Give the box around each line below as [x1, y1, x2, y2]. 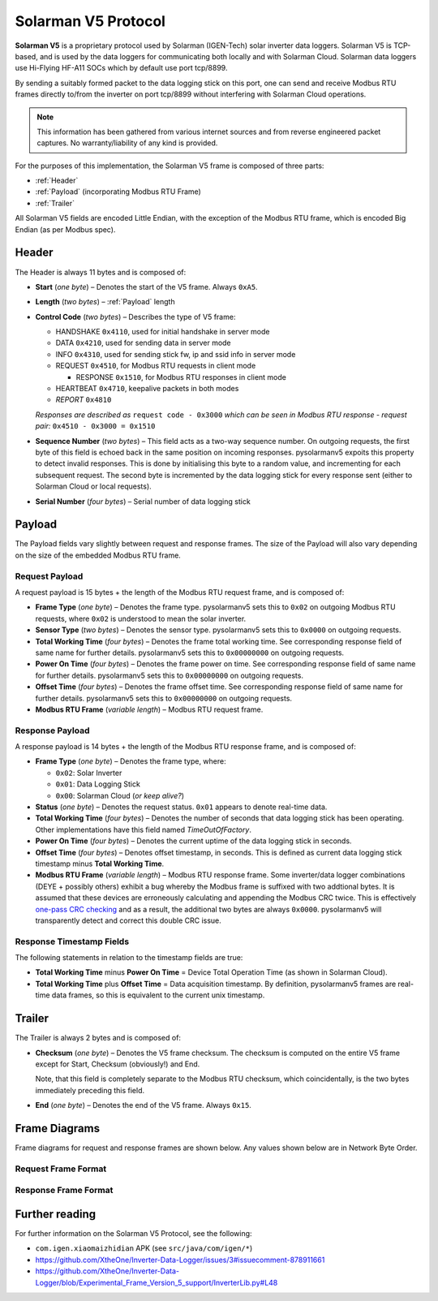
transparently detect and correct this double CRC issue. [35, 915, 222, 925]
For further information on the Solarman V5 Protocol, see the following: [15, 1229, 252, 1239]
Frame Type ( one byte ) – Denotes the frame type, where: [35, 756, 226, 766]
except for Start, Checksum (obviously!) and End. [35, 1059, 200, 1069]
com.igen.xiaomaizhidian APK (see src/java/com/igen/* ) [35, 1243, 253, 1253]
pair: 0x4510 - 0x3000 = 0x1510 [35, 421, 156, 431]
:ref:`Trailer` [35, 198, 75, 208]
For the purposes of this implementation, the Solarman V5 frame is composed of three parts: [15, 161, 324, 170]
